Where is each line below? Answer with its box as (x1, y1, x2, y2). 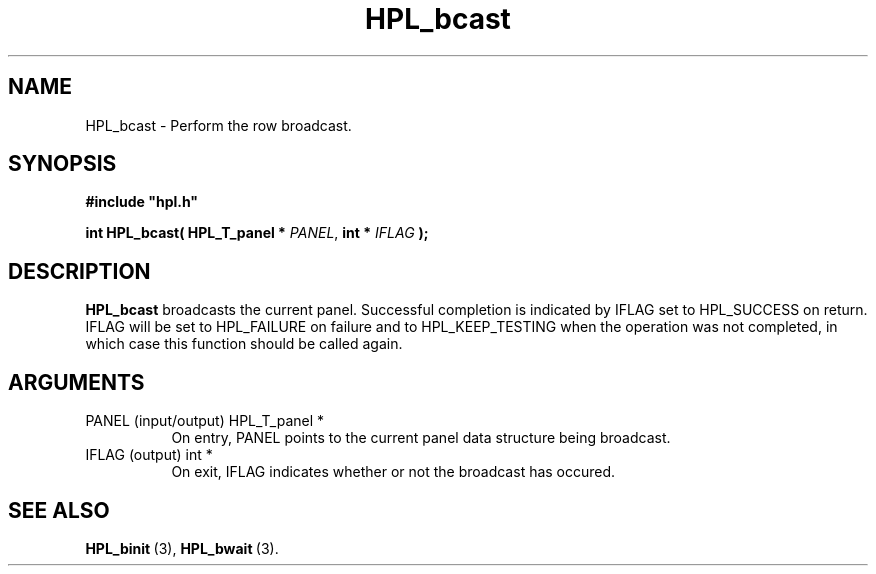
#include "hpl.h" (85, 193, 199, 211)
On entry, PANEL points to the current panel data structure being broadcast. (171, 429, 671, 447)
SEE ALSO (8, 497, 110, 523)
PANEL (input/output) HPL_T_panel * (85, 412, 325, 430)
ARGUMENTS (8, 369, 145, 395)
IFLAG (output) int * (85, 446, 213, 464)
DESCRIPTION (8, 258, 151, 284)
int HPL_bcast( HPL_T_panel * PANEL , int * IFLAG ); (85, 224, 429, 242)
